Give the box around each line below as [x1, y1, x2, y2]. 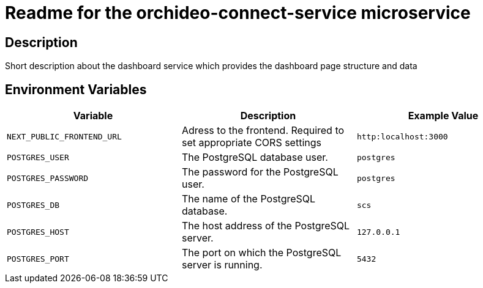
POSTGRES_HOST [7, 227, 69, 237]
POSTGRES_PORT [7, 254, 69, 264]
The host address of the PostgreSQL [181, 220, 350, 232]
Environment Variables [5, 81, 147, 97]
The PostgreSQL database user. [181, 151, 328, 164]
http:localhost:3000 [356, 131, 448, 141]
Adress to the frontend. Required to [181, 124, 345, 137]
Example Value [408, 109, 479, 122]
